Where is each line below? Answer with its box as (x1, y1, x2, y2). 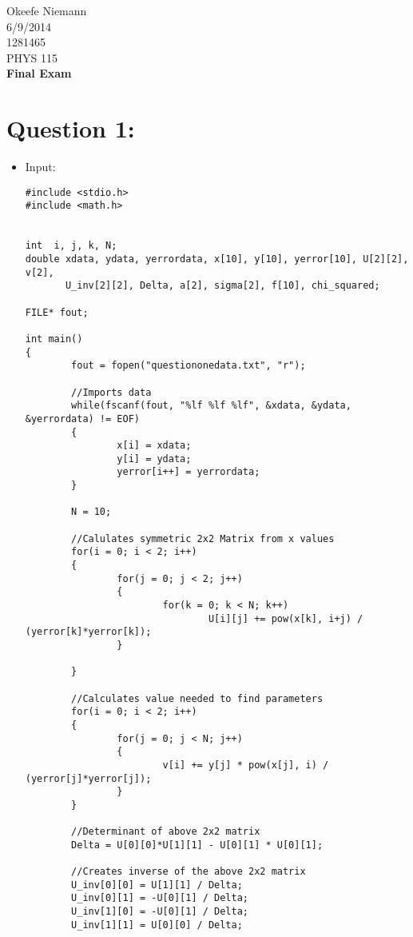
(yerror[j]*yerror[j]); (25, 772, 152, 784)
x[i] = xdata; (117, 440, 192, 452)
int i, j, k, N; (25, 240, 117, 252)
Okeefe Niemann (6, 2, 87, 18)
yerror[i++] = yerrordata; (117, 466, 260, 478)
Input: (25, 158, 56, 175)
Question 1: (6, 112, 135, 145)
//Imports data (71, 386, 152, 398)
